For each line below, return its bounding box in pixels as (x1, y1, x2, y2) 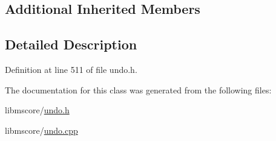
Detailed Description (5, 35, 137, 54)
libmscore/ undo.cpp (5, 124, 78, 136)
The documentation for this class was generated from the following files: (5, 83, 272, 96)
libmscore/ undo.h (5, 104, 70, 116)
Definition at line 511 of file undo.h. (5, 63, 137, 75)
